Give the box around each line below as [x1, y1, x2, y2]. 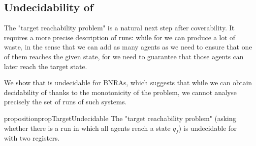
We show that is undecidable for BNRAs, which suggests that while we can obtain [4, 77, 252, 88]
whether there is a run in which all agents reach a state [4, 122, 171, 133]
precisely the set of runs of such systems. [4, 97, 127, 107]
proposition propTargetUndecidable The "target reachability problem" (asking [4, 113, 236, 123]
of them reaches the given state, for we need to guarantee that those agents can [4, 51, 244, 61]
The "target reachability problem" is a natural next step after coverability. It [4, 23, 235, 33]
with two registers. [4, 133, 60, 143]
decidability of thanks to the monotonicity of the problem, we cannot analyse [4, 87, 237, 97]
